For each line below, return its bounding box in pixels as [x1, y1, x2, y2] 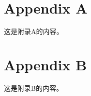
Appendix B [4, 54, 87, 74]
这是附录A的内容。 [4, 26, 63, 36]
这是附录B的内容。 [4, 82, 63, 93]
